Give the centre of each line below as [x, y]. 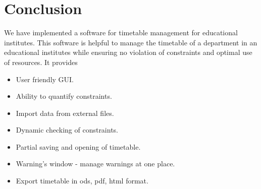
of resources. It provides [41, 62]
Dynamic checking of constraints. [67, 130]
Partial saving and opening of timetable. [78, 146]
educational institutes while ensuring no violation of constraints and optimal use [128, 52]
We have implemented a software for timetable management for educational [121, 33]
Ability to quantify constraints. [64, 96]
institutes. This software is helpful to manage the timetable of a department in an [131, 42]
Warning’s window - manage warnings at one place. [95, 164]
